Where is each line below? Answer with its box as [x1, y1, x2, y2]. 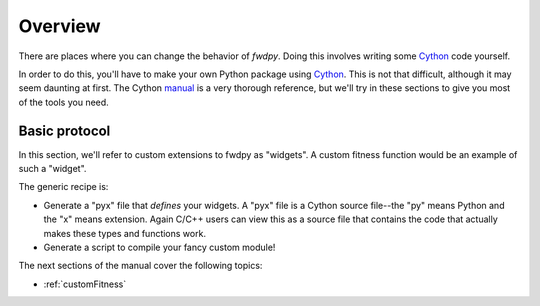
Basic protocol [18, 122, 111, 139]
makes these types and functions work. [43, 227, 207, 239]
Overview [18, 15, 101, 37]
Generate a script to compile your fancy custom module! [43, 241, 276, 253]
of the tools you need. [18, 96, 109, 108]
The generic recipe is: [18, 181, 109, 193]
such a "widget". [18, 163, 87, 175]
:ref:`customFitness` [43, 278, 127, 290]
